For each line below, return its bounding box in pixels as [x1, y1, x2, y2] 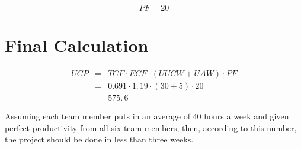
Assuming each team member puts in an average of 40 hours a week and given [5, 110, 289, 122]
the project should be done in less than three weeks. [5, 133, 194, 145]
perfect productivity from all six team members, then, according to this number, [5, 121, 297, 134]
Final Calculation [5, 33, 149, 57]
